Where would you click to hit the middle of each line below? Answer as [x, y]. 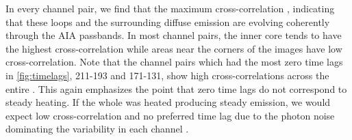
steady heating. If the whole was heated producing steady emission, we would [168, 102]
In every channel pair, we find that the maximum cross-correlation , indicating [170, 8]
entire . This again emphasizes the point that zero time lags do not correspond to [176, 88]
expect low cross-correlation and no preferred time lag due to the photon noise [170, 115]
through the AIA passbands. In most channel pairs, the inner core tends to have [174, 35]
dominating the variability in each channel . [97, 129]
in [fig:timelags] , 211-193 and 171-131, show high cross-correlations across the [167, 75]
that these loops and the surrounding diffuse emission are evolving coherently [168, 22]
